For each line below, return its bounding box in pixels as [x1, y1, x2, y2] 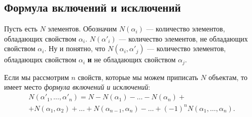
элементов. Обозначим [48, 23, 117, 34]
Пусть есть [4, 23, 38, 34]
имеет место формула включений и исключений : [4, 82, 151, 92]
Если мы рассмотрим [4, 71, 69, 82]
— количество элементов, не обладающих [119, 33, 248, 44]
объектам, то [208, 71, 248, 82]
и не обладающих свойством [87, 54, 176, 65]
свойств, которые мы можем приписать [78, 71, 198, 82]
